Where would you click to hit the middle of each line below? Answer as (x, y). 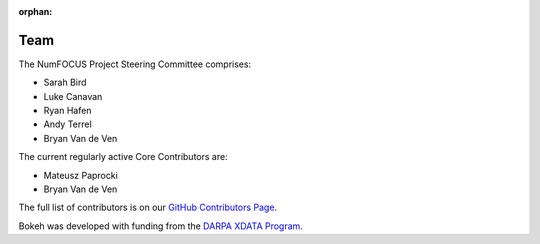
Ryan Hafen (67, 111)
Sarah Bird (65, 82)
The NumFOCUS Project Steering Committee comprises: (135, 64)
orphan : (35, 11)
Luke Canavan (73, 96)
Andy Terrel (67, 124)
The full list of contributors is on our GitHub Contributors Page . (148, 207)
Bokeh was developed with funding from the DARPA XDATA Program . (161, 226)
